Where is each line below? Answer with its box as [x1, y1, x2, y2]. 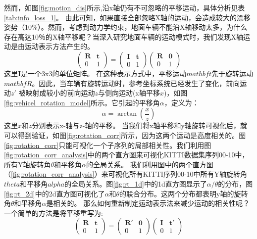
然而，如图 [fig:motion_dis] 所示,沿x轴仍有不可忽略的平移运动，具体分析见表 [4, 2, 245, 12]
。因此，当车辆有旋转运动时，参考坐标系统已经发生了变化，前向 [32, 78, 240, 88]
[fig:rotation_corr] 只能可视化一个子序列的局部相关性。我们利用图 [4, 140, 211, 150]
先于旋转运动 [211, 68, 253, 78]
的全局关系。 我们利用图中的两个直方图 [86, 159, 213, 169]
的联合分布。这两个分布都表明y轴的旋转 [119, 188, 248, 198]
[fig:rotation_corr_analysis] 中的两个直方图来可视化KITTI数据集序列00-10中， [4, 149, 249, 160]
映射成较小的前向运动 [25, 88, 95, 98]
